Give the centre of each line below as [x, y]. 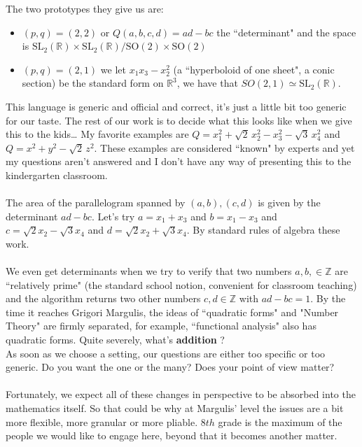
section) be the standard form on [93, 83]
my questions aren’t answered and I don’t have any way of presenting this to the [179, 161]
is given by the [289, 203]
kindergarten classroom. [57, 175]
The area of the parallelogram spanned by [96, 203]
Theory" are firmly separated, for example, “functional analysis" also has [161, 326]
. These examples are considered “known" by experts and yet [224, 147]
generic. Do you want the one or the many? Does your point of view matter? [170, 367]
